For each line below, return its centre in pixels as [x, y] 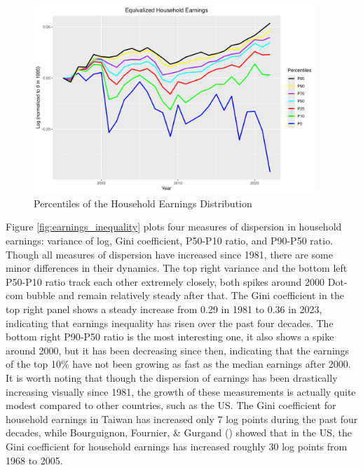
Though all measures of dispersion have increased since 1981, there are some [169, 254]
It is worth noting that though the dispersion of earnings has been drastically [172, 377]
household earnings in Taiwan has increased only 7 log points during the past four [182, 419]
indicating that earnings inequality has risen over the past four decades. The [170, 323]
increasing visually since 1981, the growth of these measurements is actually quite [181, 391]
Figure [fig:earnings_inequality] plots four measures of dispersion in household [174, 227]
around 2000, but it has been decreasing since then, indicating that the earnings [178, 350]
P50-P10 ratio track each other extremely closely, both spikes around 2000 [165, 281]
